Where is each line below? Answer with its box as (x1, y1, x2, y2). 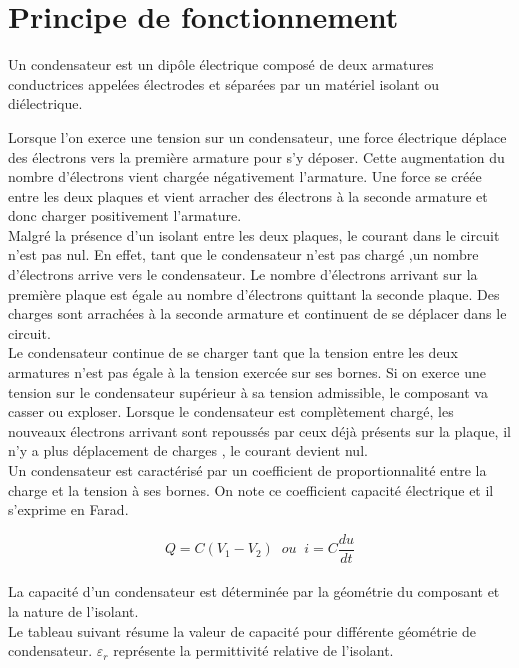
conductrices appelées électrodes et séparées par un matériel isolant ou (8, 73, 440, 94)
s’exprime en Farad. (8, 499, 129, 520)
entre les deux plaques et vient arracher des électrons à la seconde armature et (8, 185, 488, 206)
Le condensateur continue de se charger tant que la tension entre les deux (8, 342, 458, 363)
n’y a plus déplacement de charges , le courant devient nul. (8, 440, 368, 461)
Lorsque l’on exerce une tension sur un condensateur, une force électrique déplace (8, 126, 507, 147)
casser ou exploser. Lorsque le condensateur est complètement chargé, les (8, 401, 454, 422)
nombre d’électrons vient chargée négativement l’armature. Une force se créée (8, 166, 482, 187)
